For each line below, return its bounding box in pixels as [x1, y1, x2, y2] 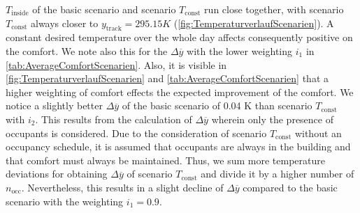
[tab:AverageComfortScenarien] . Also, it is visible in [6, 57, 227, 72]
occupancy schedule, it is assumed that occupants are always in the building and [6, 139, 351, 154]
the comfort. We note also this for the [6, 43, 168, 58]
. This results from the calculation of [35, 111, 192, 126]
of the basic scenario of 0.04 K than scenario [122, 98, 312, 113]
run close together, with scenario [204, 2, 344, 16]
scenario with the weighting [6, 194, 124, 208]
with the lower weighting [187, 43, 293, 58]
